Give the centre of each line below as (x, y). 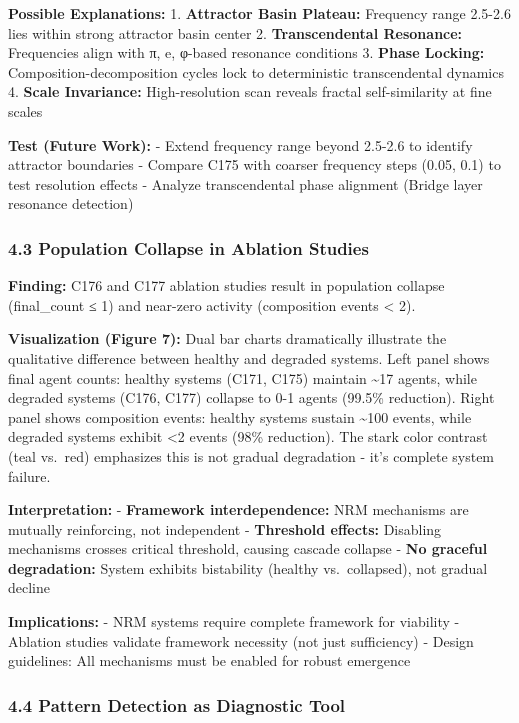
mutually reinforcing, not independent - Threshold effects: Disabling (225, 528)
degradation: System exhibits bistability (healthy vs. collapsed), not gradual (248, 567)
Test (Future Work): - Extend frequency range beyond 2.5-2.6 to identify (240, 144)
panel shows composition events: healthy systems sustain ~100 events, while (240, 416)
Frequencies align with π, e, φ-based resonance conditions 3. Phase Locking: (246, 52)
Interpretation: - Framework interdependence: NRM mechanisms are (238, 509)
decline (29, 587)
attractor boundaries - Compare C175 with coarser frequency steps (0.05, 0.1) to (254, 164)
